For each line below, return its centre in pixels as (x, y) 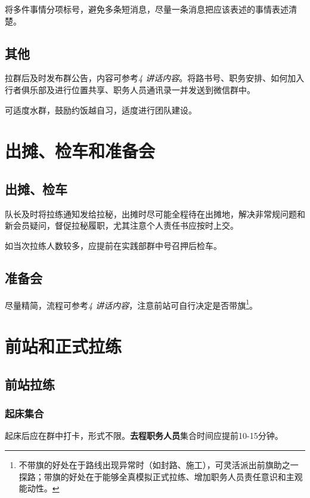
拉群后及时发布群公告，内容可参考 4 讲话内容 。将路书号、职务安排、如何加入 (155, 78)
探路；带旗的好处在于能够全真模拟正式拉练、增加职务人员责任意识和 (152, 476)
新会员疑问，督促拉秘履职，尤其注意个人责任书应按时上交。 (122, 225)
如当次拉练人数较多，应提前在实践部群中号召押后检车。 (113, 245)
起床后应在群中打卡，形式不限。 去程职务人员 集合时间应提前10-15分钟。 (144, 436)
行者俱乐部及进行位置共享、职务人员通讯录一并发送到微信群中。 (130, 89)
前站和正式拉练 (63, 346)
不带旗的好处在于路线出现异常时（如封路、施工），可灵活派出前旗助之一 (159, 464)
